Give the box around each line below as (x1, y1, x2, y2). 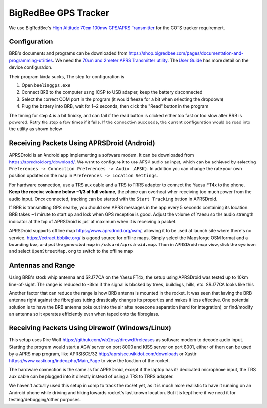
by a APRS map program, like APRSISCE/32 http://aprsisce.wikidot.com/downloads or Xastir (9, 351, 197, 357)
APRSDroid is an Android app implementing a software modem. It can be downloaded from (9, 152, 194, 158)
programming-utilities (9, 57, 53, 63)
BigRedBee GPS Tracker (9, 7, 110, 18)
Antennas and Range (9, 261, 75, 270)
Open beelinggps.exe (21, 82, 71, 88)
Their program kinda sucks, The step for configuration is (9, 73, 125, 79)
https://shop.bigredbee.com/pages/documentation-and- (128, 50, 244, 56)
